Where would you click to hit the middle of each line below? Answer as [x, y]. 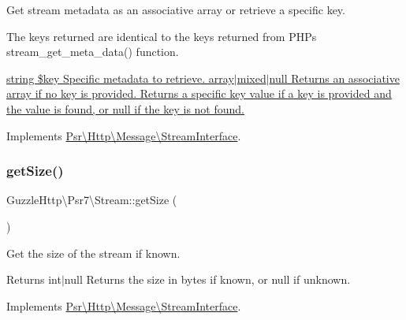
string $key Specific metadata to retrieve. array [120, 78]
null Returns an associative [334, 78]
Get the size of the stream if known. [93, 253]
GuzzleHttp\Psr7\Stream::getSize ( [92, 200]
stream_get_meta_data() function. [93, 52]
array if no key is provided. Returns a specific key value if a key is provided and [199, 93]
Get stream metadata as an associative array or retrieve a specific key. [176, 9]
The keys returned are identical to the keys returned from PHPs [162, 36]
